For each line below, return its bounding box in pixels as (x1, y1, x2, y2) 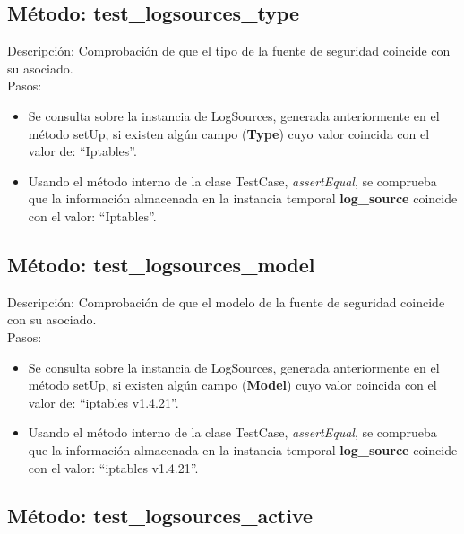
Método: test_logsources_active (7, 502, 314, 530)
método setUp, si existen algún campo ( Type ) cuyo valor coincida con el (28, 124, 430, 142)
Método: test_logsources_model (7, 250, 315, 278)
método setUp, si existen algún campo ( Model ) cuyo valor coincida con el (28, 375, 437, 394)
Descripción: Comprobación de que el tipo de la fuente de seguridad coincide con (7, 41, 451, 60)
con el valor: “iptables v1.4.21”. (28, 458, 199, 477)
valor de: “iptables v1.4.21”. (28, 392, 179, 411)
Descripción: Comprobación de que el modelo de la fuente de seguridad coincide (7, 292, 445, 311)
